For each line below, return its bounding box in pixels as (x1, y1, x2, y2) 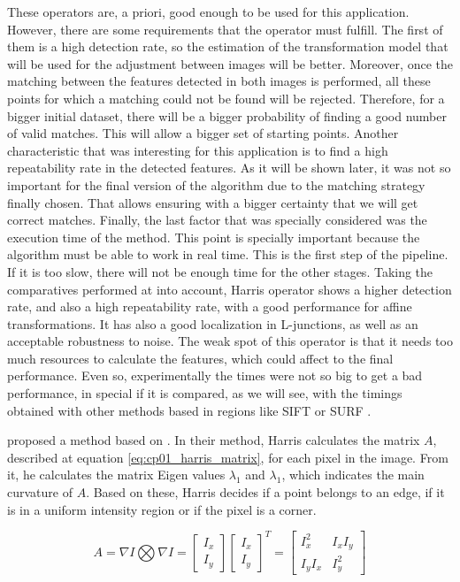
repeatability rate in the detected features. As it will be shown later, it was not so (7, 158, 451, 177)
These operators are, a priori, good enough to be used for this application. (7, 3, 410, 20)
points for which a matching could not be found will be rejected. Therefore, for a (7, 88, 445, 107)
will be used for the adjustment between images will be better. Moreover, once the (7, 54, 453, 73)
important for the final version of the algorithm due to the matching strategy (7, 175, 425, 194)
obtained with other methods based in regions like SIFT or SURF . (7, 401, 372, 419)
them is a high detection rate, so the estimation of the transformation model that (7, 37, 448, 56)
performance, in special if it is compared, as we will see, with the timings (7, 384, 402, 402)
